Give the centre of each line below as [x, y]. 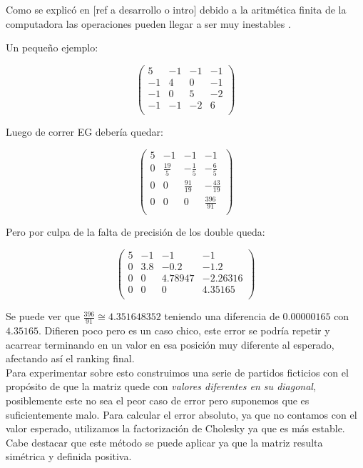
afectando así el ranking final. [70, 358]
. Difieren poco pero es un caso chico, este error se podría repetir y [184, 330]
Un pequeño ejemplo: [52, 48]
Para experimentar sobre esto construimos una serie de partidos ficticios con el [177, 372]
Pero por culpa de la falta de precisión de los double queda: [136, 232]
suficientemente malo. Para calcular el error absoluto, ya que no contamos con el [181, 414]
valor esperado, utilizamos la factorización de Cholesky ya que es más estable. [175, 428]
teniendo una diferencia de [222, 316]
